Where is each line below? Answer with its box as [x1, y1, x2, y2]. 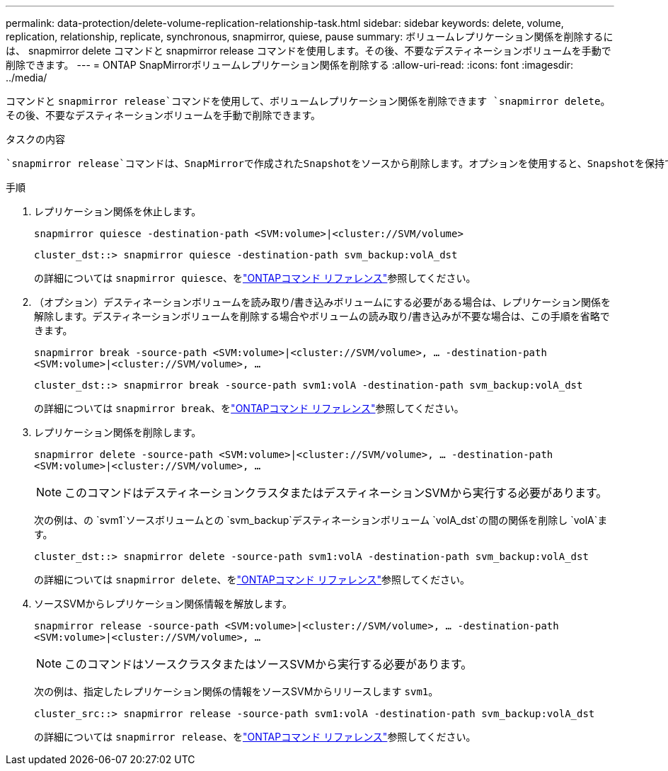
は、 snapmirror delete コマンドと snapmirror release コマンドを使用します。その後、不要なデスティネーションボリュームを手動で [6, 45, 611, 57]
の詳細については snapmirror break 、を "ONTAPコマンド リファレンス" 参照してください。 [34, 402, 464, 414]
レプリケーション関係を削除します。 [34, 426, 202, 438]
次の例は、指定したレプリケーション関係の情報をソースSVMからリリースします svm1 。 [34, 685, 439, 697]
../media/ [6, 72, 47, 84]
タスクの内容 [6, 133, 65, 145]
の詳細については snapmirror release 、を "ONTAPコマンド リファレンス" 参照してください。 [34, 731, 476, 743]
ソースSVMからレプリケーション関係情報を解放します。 [34, 598, 292, 610]
